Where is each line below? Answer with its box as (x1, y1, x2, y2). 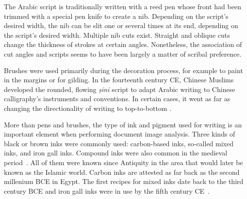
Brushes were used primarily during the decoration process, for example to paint (4, 65, 243, 75)
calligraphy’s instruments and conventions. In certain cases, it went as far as (4, 93, 231, 104)
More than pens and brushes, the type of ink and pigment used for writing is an (4, 119, 242, 129)
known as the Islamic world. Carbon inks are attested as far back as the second (4, 167, 240, 177)
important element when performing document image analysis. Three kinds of (4, 129, 235, 139)
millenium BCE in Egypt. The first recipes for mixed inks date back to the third (4, 176, 244, 186)
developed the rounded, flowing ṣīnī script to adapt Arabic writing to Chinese (4, 84, 235, 94)
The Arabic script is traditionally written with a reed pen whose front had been (4, 1, 241, 11)
